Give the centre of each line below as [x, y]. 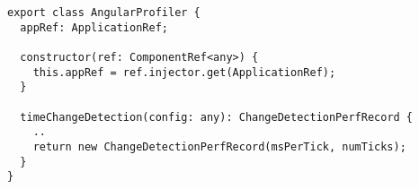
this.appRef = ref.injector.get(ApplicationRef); [184, 72]
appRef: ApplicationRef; [94, 27]
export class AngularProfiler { [104, 13]
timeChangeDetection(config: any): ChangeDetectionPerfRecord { [217, 117]
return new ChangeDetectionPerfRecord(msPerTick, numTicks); [219, 146]
